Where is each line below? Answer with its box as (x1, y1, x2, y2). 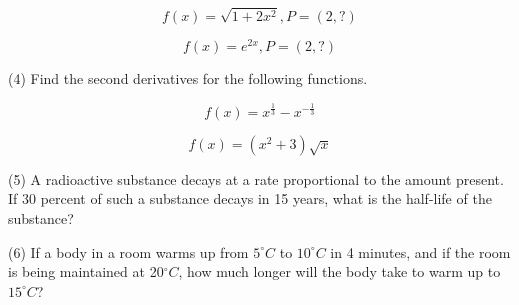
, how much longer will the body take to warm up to (178, 261, 501, 282)
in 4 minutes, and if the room (330, 241, 511, 262)
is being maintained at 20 (8, 261, 164, 282)
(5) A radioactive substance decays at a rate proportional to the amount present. (8, 168, 504, 189)
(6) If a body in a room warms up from (8, 241, 249, 262)
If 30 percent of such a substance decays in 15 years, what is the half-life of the (8, 188, 492, 209)
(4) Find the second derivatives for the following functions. (8, 68, 368, 89)
